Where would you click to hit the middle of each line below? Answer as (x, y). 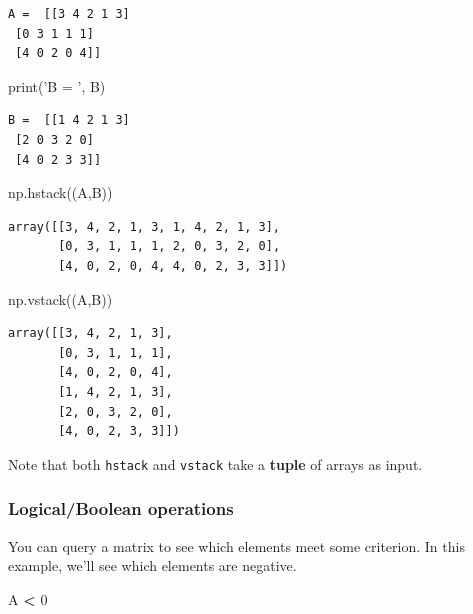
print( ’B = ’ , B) (57, 85)
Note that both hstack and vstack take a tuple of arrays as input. (215, 463)
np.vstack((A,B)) (60, 298)
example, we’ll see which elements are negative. (152, 565)
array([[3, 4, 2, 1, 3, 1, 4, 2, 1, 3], (144, 226)
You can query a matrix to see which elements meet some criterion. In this (236, 545)
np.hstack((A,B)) (60, 192)
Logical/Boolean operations (121, 508)
